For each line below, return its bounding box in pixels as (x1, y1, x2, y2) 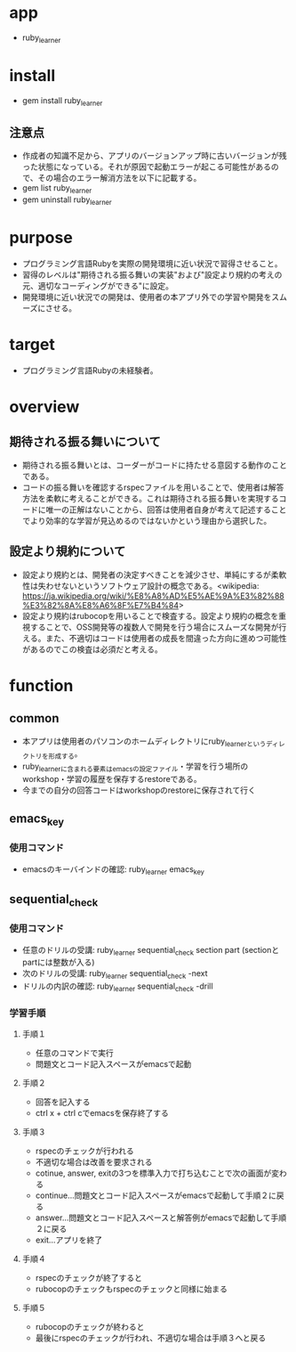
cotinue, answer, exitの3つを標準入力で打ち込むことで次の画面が (35, 1168, 272, 1178)
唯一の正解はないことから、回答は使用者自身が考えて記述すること (45, 504, 287, 515)
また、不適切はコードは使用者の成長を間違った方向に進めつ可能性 (45, 632, 287, 643)
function (9, 675, 74, 696)
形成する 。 (48, 748, 83, 762)
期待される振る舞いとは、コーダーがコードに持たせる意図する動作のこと (21, 460, 287, 470)
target (9, 335, 55, 354)
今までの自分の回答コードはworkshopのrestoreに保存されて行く (21, 785, 256, 795)
